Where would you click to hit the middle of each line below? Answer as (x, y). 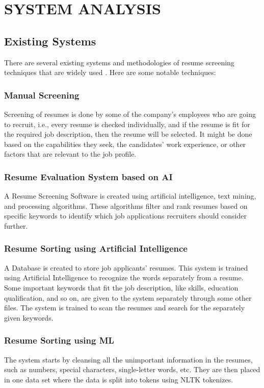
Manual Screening (42, 95)
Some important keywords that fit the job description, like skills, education (121, 287)
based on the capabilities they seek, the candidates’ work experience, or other (125, 144)
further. (16, 225)
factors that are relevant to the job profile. (70, 154)
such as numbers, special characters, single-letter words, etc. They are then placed (132, 369)
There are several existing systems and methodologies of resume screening (119, 62)
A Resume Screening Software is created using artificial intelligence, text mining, (130, 196)
